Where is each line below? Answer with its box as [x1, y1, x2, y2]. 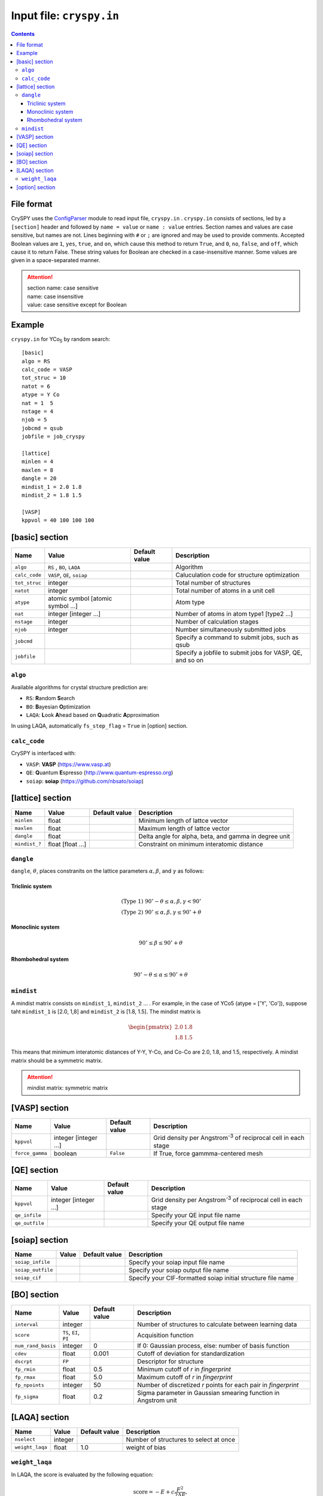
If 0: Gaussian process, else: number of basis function [137, 1342, 290, 1350]
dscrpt [14, 1358, 33, 1364]
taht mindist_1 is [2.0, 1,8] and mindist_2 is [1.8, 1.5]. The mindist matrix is [11, 1008, 201, 1015]
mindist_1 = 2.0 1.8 [22, 484, 82, 490]
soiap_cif [14, 1275, 42, 1281]
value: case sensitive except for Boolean [27, 301, 127, 308]
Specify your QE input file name [151, 1211, 240, 1220]
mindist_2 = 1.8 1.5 [22, 491, 82, 498]
